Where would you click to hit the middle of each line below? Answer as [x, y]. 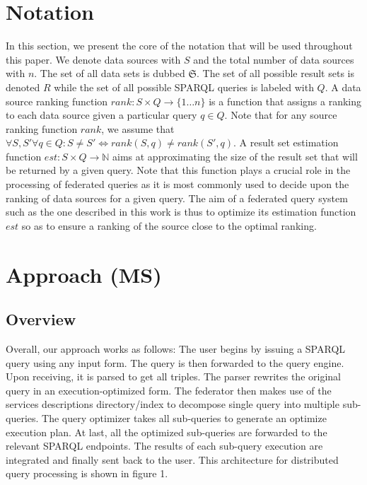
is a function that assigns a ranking [285, 101]
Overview [41, 319]
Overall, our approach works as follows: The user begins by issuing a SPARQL [176, 349]
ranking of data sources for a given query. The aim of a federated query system [177, 198]
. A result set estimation [286, 142]
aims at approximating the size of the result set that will [235, 156]
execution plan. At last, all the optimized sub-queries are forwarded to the [167, 432]
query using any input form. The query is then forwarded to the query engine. [175, 362]
